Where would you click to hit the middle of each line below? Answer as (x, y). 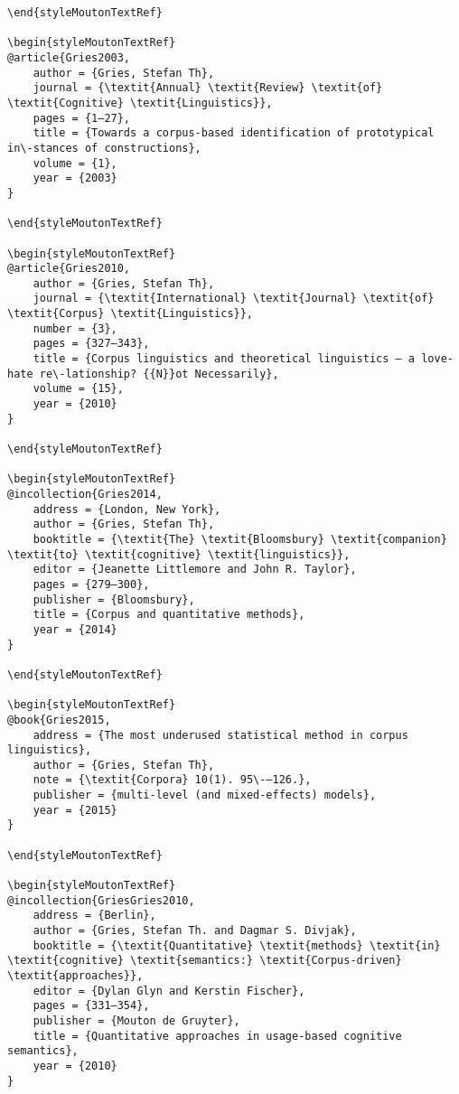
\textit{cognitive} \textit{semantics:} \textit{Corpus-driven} (205, 961)
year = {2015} (75, 810)
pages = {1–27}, (82, 118)
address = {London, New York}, (127, 509)
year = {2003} (75, 178)
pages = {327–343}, (91, 344)
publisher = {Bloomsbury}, (114, 599)
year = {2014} (75, 629)
